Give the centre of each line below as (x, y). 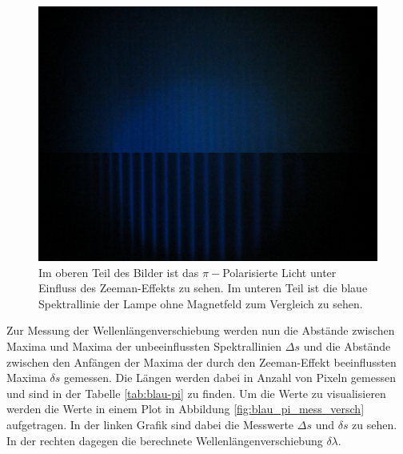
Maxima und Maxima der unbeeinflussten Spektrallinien (144, 346)
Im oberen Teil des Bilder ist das (119, 272)
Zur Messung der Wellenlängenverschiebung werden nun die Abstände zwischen (201, 330)
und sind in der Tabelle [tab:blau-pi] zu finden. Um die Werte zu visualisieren (196, 393)
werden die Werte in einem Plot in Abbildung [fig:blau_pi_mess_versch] (186, 409)
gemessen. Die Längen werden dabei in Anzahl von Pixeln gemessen (229, 378)
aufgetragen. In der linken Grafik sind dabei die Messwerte (150, 424)
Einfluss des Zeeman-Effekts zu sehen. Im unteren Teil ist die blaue (203, 288)
